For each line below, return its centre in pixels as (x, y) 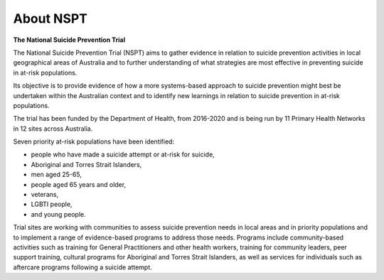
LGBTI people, (52, 204)
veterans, (45, 195)
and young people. (58, 214)
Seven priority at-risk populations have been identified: (94, 141)
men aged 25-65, (56, 175)
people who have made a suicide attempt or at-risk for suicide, (123, 155)
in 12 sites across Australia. (53, 129)
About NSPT (50, 18)
